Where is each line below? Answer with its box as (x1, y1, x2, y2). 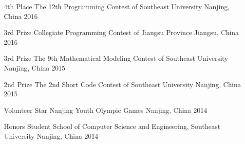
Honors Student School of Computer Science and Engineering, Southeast (4, 121, 221, 131)
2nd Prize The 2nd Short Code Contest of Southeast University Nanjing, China (4, 79, 241, 89)
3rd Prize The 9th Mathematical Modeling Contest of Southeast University (4, 53, 228, 63)
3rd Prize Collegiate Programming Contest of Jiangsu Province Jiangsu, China (4, 27, 239, 37)
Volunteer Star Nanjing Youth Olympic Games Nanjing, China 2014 (4, 105, 207, 115)
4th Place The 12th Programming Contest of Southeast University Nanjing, (4, 1, 230, 11)
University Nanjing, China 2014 (4, 130, 98, 141)
